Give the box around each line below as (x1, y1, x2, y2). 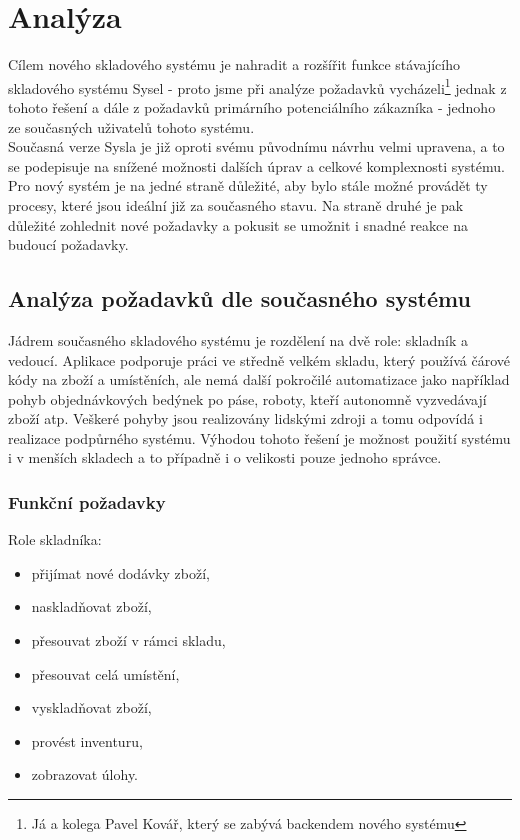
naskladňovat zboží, (31, 596, 152, 617)
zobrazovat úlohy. (31, 764, 139, 785)
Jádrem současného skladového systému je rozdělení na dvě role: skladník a (8, 329, 469, 350)
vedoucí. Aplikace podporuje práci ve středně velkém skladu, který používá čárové (8, 349, 511, 370)
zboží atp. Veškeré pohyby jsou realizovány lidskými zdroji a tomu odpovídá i (8, 408, 483, 429)
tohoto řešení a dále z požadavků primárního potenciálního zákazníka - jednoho (8, 96, 496, 117)
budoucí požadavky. (8, 234, 129, 255)
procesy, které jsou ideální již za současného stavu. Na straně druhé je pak (8, 194, 464, 215)
